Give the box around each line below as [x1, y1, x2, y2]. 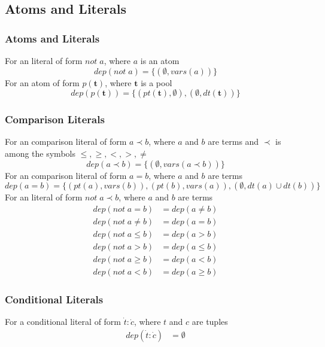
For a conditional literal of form [5, 315, 122, 328]
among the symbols [5, 147, 75, 159]
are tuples [192, 315, 228, 328]
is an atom [140, 54, 180, 66]
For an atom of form [5, 76, 80, 89]
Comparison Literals [5, 112, 105, 127]
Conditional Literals [5, 291, 104, 306]
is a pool [141, 76, 172, 89]
